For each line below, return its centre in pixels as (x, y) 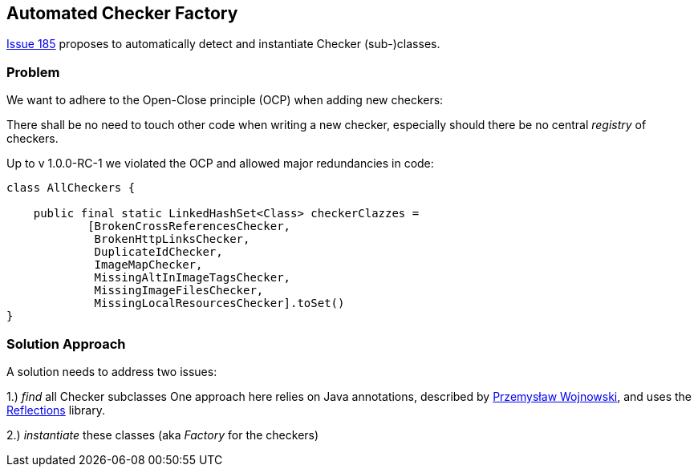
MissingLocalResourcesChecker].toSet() (219, 303)
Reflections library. (56, 410)
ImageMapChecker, (148, 265)
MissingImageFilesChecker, (179, 291)
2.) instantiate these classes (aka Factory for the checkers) (163, 435)
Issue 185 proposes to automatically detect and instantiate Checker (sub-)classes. (223, 44)
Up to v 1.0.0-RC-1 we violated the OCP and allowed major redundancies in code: (220, 164)
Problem (33, 72)
